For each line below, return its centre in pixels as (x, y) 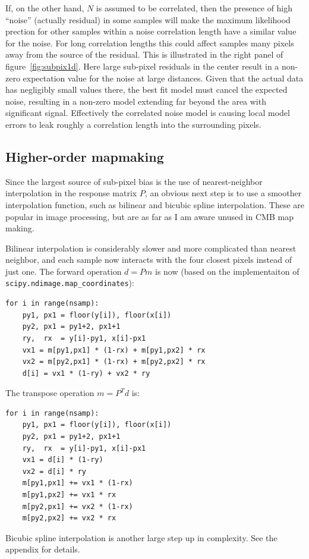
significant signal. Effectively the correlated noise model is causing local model (148, 113)
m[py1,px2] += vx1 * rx (69, 495)
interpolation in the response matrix (71, 193)
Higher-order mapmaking (85, 156)
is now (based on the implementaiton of (227, 271)
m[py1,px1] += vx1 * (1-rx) (78, 483)
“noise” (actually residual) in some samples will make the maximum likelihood (148, 19)
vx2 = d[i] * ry (54, 471)
